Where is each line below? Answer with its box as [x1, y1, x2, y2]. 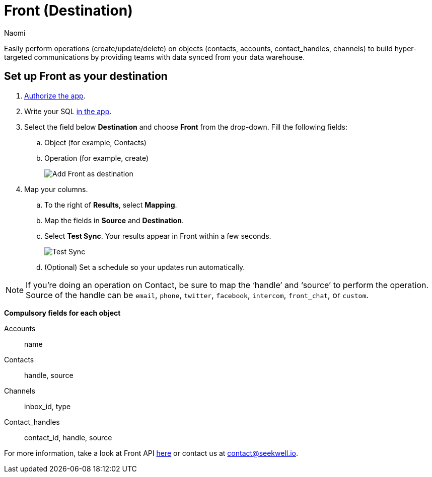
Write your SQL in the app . [24, 107, 112, 116]
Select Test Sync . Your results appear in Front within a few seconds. [44, 231, 271, 240]
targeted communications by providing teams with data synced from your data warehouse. [4, 52, 305, 61]
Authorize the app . [24, 91, 86, 100]
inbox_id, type [24, 402, 71, 411]
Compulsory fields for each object [4, 308, 121, 317]
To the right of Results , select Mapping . [44, 200, 177, 209]
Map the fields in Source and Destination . [44, 216, 184, 225]
